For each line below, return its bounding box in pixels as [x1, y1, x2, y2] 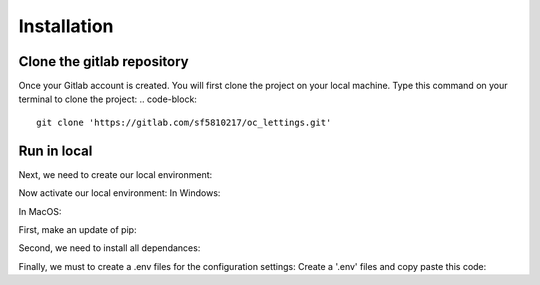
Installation [18, 15, 114, 37]
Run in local [18, 142, 93, 159]
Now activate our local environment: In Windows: [18, 187, 221, 199]
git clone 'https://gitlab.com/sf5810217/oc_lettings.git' [36, 116, 332, 128]
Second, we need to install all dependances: [18, 242, 201, 254]
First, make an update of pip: [18, 223, 137, 235]
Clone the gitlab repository [18, 53, 189, 70]
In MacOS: [18, 205, 62, 217]
